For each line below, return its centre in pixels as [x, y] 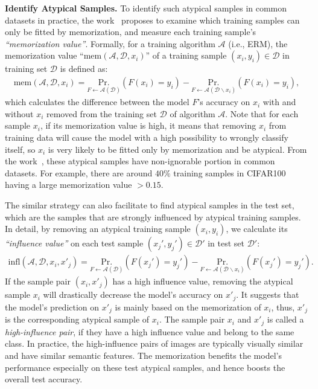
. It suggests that [268, 294]
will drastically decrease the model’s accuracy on [133, 294]
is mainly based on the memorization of [188, 307]
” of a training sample [186, 55]
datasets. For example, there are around [79, 172]
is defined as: [84, 69]
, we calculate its [257, 229]
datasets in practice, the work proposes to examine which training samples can [152, 20]
